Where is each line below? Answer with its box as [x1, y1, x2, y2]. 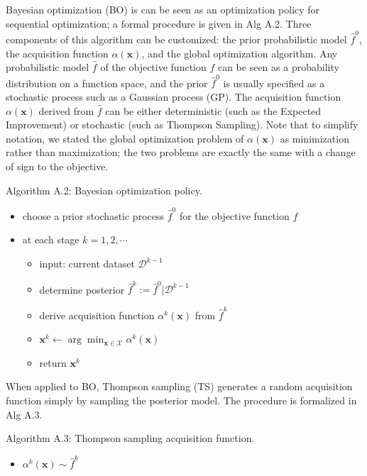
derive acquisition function [39, 307, 155, 322]
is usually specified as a [223, 75, 325, 90]
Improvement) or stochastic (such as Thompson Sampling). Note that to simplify [6, 117, 358, 132]
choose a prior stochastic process [22, 208, 164, 223]
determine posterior [39, 282, 125, 297]
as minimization [280, 131, 349, 145]
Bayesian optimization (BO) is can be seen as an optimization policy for [6, 2, 320, 16]
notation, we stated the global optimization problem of [6, 131, 244, 145]
